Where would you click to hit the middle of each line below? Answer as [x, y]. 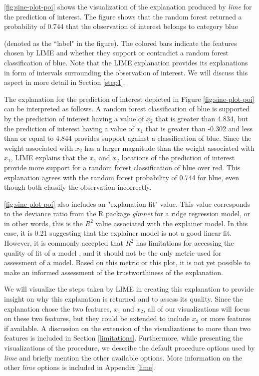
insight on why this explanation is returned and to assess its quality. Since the [124, 299]
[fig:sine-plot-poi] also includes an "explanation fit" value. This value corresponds [127, 203]
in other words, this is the [43, 223]
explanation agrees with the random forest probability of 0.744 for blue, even [122, 177]
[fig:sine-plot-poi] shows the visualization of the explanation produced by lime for [128, 6]
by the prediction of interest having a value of [74, 118]
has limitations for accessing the [185, 243]
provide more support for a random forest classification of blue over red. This [122, 167]
